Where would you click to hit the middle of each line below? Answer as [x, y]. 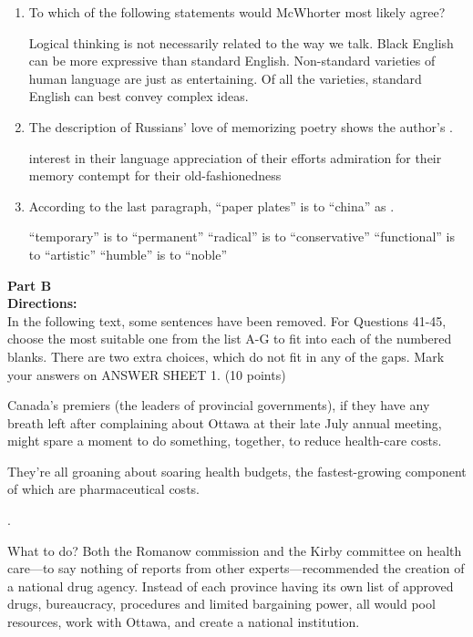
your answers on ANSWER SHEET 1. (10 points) [147, 374]
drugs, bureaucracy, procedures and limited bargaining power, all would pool [221, 604]
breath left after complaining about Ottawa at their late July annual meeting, [225, 422]
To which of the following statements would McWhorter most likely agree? [237, 12]
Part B [30, 285]
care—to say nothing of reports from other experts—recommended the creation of [236, 568]
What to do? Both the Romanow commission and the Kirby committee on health [235, 550]
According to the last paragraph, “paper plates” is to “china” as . [211, 205]
